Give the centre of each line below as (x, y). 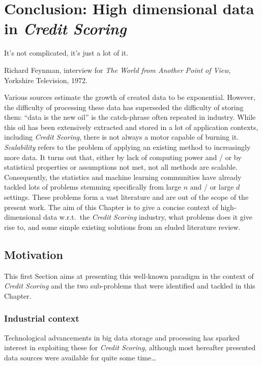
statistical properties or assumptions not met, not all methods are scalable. (121, 167)
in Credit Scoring (65, 29)
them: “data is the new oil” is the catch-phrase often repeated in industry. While (130, 117)
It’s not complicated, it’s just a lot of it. (66, 53)
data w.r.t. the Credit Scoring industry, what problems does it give (148, 217)
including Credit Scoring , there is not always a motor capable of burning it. (121, 137)
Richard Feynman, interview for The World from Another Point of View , (118, 70)
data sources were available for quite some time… (80, 357)
